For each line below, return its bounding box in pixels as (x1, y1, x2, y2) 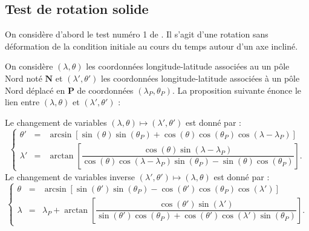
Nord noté (5, 71, 42, 84)
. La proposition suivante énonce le (172, 83, 301, 96)
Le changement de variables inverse (5, 170, 135, 183)
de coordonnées (77, 83, 134, 96)
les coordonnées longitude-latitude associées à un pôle (100, 71, 300, 84)
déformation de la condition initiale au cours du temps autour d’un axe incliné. (5, 39, 298, 52)
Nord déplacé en (5, 83, 65, 96)
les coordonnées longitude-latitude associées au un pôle (86, 60, 290, 73)
